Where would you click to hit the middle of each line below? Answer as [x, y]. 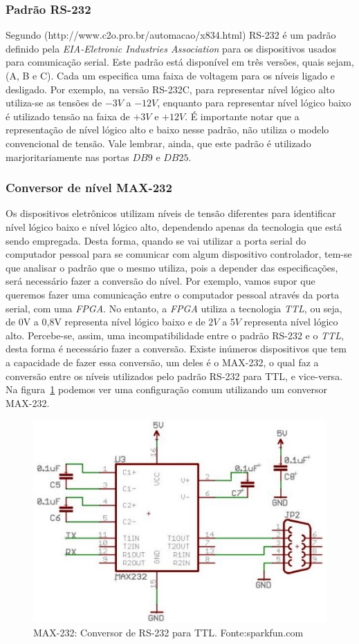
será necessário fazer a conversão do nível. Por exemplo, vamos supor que [160, 281]
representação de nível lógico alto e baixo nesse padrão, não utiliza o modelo [167, 130]
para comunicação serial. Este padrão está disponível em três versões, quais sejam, [180, 62]
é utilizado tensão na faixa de [68, 116]
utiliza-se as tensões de [54, 103]
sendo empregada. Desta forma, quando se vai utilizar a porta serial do [156, 240]
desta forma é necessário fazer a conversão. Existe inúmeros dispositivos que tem [176, 349]
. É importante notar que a [242, 116]
